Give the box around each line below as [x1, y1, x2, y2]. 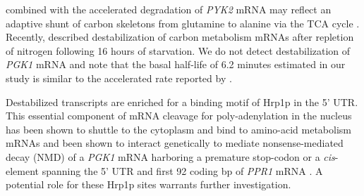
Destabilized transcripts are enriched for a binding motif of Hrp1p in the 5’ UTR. [6, 94, 358, 109]
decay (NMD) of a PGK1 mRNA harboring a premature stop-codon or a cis [6, 149, 335, 164]
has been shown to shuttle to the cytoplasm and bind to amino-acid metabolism [6, 122, 351, 136]
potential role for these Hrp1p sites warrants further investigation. [6, 177, 291, 192]
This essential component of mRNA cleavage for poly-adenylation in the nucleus [6, 108, 352, 123]
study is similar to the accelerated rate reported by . [6, 70, 232, 85]
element [6, 163, 40, 178]
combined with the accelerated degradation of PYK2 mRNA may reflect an [6, 2, 332, 16]
